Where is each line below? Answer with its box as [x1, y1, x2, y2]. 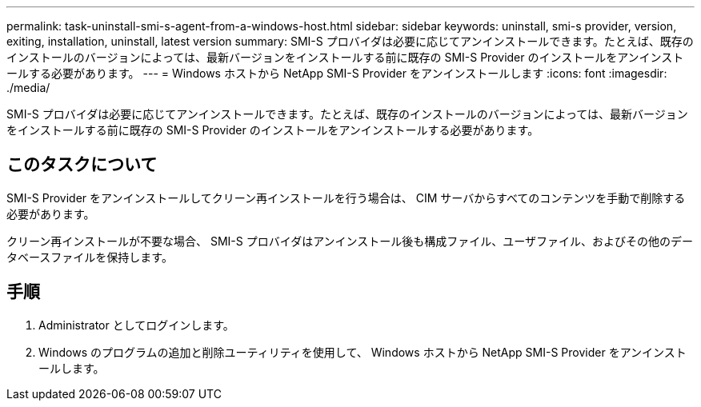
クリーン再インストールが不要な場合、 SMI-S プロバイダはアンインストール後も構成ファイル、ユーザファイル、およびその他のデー [6, 233, 694, 248]
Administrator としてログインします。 [38, 317, 234, 332]
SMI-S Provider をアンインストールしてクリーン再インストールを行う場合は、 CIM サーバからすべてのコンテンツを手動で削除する [6, 190, 686, 205]
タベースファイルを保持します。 [6, 249, 173, 264]
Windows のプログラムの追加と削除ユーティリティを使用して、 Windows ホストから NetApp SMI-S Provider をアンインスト [38, 345, 687, 359]
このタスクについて [6, 154, 158, 175]
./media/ [6, 81, 50, 94]
